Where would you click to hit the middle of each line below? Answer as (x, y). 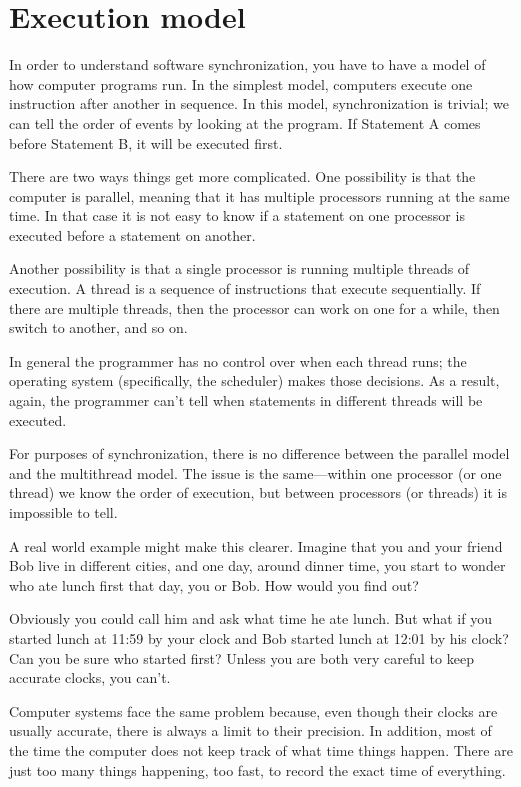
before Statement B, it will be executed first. (146, 142)
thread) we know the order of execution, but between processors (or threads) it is (258, 492)
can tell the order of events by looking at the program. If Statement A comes (245, 122)
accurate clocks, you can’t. (90, 677)
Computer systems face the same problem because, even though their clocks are (253, 710)
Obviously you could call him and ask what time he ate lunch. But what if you (250, 618)
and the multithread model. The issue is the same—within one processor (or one (255, 472)
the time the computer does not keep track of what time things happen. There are (261, 749)
